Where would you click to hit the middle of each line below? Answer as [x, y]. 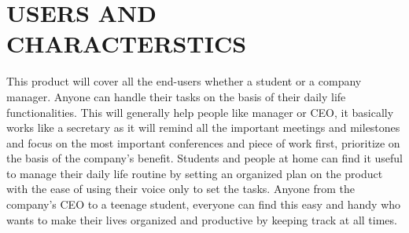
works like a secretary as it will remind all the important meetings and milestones [203, 127]
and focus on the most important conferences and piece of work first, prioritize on [203, 142]
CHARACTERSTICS [127, 44]
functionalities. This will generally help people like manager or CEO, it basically [200, 112]
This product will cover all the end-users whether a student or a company [184, 81]
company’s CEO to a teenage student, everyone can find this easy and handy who [204, 204]
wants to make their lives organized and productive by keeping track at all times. [202, 219]
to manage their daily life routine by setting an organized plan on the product [195, 173]
